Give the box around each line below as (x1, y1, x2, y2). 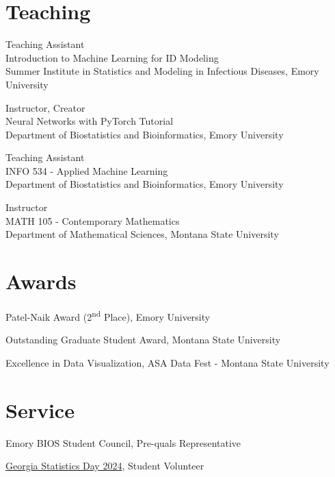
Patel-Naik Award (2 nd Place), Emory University (5, 307, 211, 323)
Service (5, 395, 75, 424)
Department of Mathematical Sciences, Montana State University (5, 227, 279, 241)
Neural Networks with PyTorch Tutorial (5, 114, 174, 128)
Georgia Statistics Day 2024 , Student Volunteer (5, 458, 204, 473)
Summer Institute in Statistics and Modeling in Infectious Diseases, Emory (5, 64, 319, 78)
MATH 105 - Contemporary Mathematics (5, 213, 180, 228)
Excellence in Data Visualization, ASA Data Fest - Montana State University (5, 355, 330, 369)
